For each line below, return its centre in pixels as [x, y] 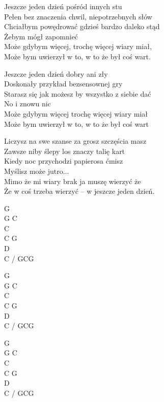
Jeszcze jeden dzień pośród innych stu [63, 6]
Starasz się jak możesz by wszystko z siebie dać [78, 93]
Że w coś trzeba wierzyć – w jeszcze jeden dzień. [79, 191]
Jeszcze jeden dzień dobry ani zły [56, 73]
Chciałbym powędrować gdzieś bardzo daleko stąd [82, 26]
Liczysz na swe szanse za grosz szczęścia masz [75, 141]
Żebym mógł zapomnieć [41, 36]
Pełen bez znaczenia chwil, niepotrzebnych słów [78, 16]
